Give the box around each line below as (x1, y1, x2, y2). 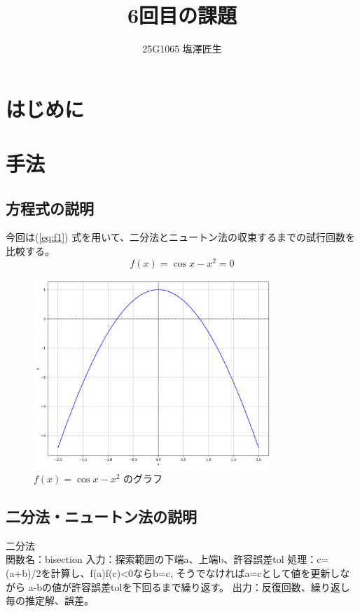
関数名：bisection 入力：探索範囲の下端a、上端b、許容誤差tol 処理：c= (6, 552, 329, 566)
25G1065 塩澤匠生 (142, 41, 222, 56)
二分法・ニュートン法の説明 (6, 505, 197, 527)
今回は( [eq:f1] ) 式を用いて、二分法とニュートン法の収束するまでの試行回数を (6, 230, 356, 244)
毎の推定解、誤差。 (6, 593, 94, 608)
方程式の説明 (6, 197, 94, 218)
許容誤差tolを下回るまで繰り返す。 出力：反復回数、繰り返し (71, 579, 350, 594)
